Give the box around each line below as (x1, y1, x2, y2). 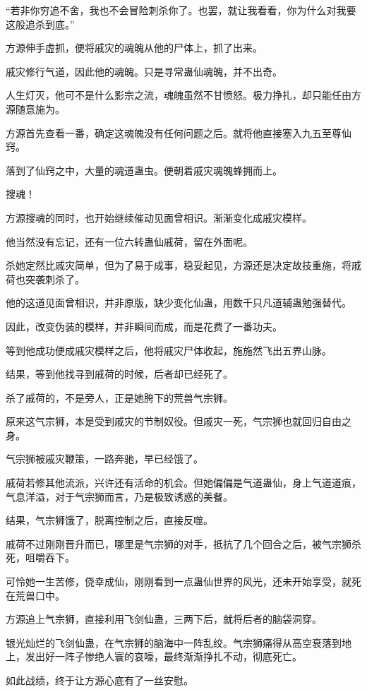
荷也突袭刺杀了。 (6, 271, 85, 286)
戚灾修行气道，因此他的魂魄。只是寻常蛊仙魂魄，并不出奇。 (6, 64, 282, 78)
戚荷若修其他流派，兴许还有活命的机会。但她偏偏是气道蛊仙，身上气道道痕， (6, 475, 361, 490)
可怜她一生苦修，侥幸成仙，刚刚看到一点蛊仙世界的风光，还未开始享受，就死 (6, 574, 361, 589)
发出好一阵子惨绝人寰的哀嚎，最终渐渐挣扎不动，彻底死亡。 (25, 649, 302, 664)
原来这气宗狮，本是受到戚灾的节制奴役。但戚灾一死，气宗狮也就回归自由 (6, 414, 342, 429)
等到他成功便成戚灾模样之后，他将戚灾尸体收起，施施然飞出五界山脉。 (6, 342, 332, 357)
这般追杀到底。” (6, 16, 75, 31)
